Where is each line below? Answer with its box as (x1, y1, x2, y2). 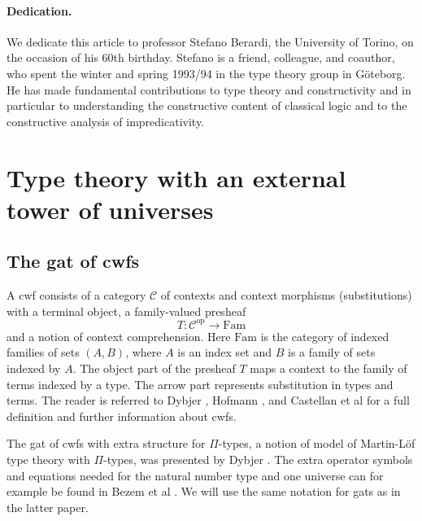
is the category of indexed (260, 327, 389, 344)
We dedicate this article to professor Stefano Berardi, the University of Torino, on (7, 33, 414, 50)
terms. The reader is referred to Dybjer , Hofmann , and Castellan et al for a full (7, 392, 410, 409)
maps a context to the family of (250, 360, 407, 376)
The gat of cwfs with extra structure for (7, 435, 206, 452)
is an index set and (177, 344, 272, 361)
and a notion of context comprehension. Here (7, 327, 231, 344)
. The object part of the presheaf (72, 360, 236, 376)
